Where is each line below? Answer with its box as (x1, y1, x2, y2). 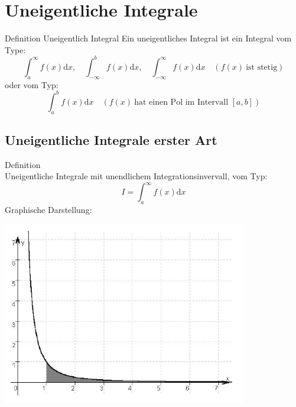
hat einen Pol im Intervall (134, 98, 229, 106)
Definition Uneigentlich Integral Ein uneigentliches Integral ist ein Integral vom (5, 32, 292, 44)
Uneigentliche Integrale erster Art (5, 130, 217, 148)
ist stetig (246, 63, 278, 72)
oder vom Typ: (5, 78, 58, 91)
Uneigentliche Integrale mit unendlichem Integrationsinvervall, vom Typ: (5, 170, 268, 182)
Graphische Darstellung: (5, 204, 92, 216)
